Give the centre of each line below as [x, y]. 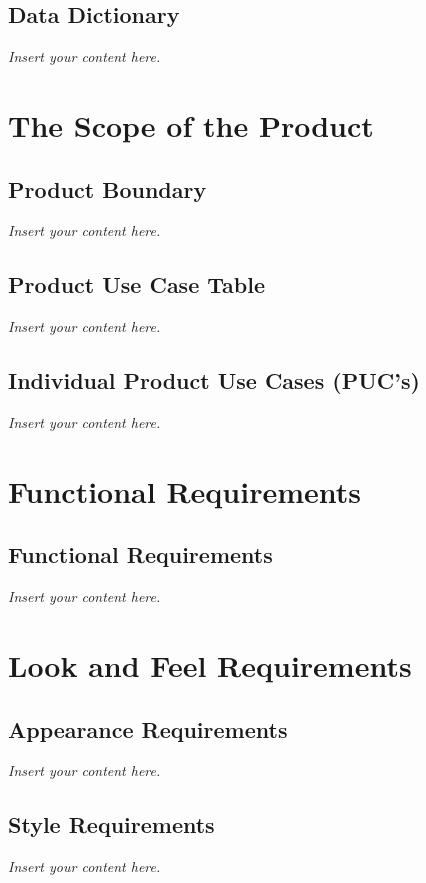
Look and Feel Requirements [210, 664]
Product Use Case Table [136, 284]
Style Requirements [111, 824]
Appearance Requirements [148, 728]
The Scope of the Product [191, 124]
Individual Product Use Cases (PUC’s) [214, 380]
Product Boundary [107, 188]
